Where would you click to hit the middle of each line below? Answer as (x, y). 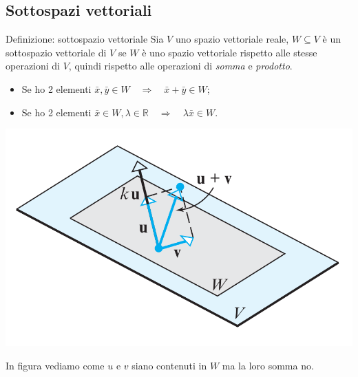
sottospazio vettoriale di (56, 52)
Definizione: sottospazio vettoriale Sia (85, 39)
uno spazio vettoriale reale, (232, 39)
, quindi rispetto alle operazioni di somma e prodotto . (180, 66)
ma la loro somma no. (268, 365)
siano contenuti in (169, 365)
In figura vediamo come (55, 365)
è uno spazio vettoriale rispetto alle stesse (230, 52)
